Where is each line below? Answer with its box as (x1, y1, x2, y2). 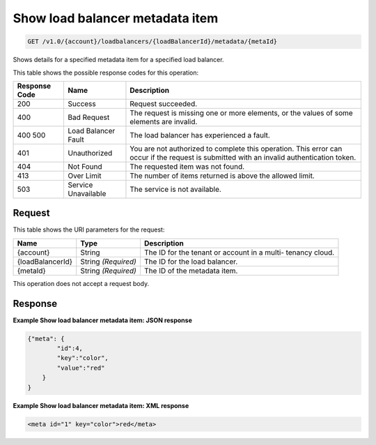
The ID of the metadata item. (143, 266, 238, 276)
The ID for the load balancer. (143, 257, 238, 266)
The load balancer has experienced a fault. (130, 130, 271, 139)
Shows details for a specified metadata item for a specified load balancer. (13, 56, 224, 64)
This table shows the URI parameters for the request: (13, 225, 165, 234)
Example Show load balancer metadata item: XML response (13, 401, 189, 409)
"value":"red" (56, 363, 105, 372)
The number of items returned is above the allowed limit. (130, 171, 315, 181)
